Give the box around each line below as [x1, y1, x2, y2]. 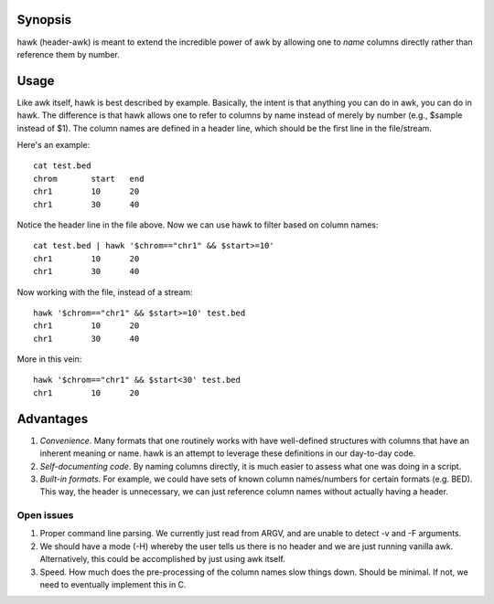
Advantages [16, 411, 89, 427]
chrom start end [33, 174, 145, 184]
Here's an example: [16, 139, 91, 150]
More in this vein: [16, 354, 82, 365]
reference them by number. [16, 48, 121, 59]
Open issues [16, 509, 74, 522]
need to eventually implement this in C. [39, 579, 187, 590]
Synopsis [16, 12, 72, 27]
